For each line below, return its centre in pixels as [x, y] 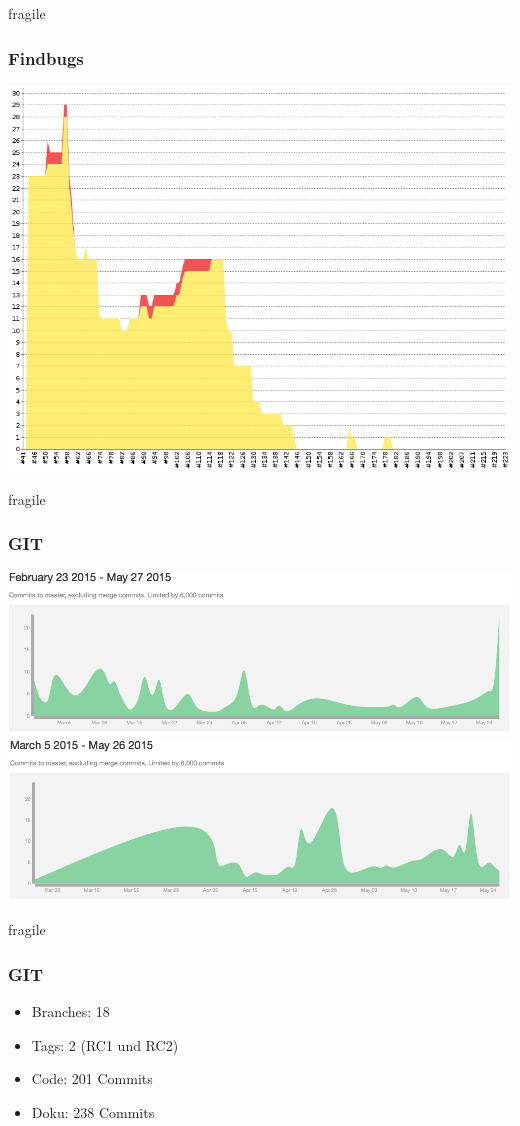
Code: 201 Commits [92, 1078]
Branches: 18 [70, 1011]
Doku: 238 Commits [93, 1111]
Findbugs [46, 57]
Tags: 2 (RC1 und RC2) [105, 1044]
